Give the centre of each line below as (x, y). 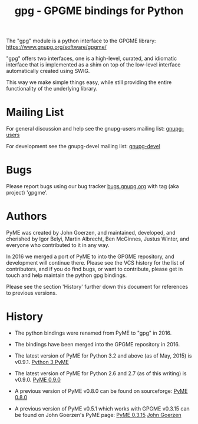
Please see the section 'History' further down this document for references (97, 287)
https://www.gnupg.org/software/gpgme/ (57, 47)
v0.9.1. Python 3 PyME (42, 362)
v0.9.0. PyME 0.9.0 (37, 379)
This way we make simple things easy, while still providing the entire (89, 82)
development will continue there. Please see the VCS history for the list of (95, 263)
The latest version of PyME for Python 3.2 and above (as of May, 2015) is (103, 355)
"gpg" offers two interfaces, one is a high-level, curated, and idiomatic (92, 59)
